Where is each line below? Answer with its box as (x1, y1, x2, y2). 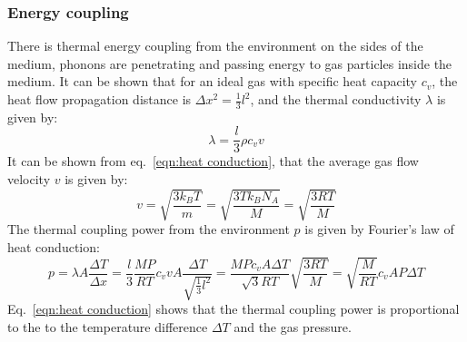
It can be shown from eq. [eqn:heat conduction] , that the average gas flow (7, 151, 419, 171)
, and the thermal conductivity (250, 90, 422, 108)
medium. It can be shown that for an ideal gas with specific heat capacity (7, 72, 417, 91)
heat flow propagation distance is (7, 90, 192, 108)
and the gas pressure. (233, 317, 352, 336)
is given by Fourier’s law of (304, 220, 454, 239)
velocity (7, 170, 51, 189)
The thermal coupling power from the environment (7, 220, 290, 239)
